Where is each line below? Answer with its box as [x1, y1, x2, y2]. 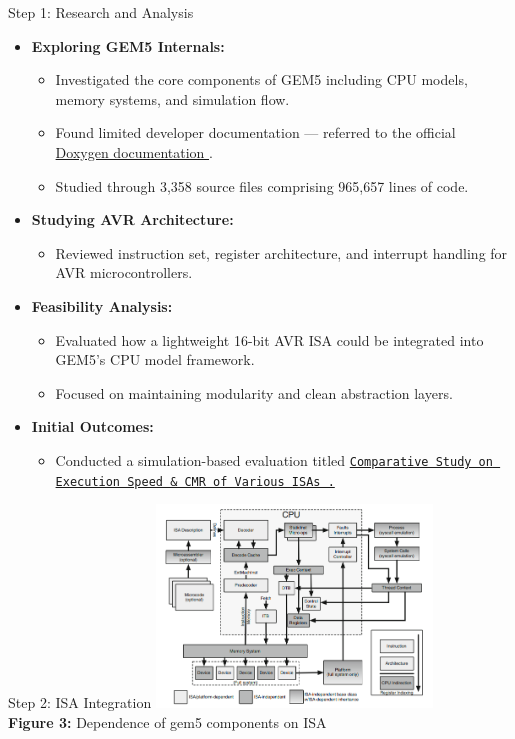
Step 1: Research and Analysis [8, 2, 194, 22]
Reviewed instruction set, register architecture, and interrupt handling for [55, 242, 508, 263]
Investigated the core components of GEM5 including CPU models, [55, 69, 468, 90]
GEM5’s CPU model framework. [55, 349, 255, 370]
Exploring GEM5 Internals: [31, 35, 225, 56]
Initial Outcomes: [31, 416, 154, 437]
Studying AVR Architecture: [31, 209, 234, 230]
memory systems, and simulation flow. [55, 88, 290, 109]
